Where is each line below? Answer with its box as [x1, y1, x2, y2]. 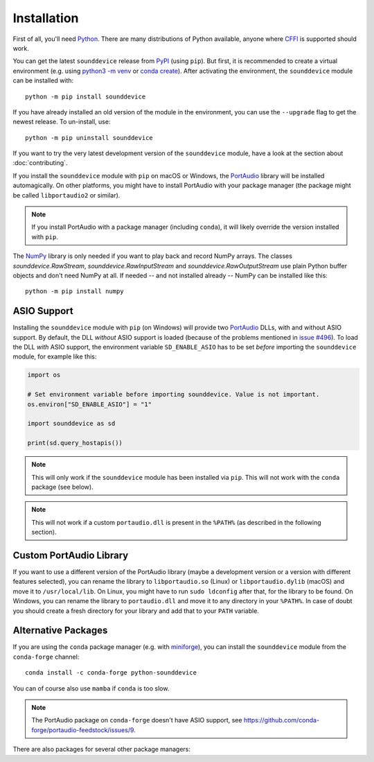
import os [27, 371, 61, 379]
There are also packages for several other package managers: [12, 745, 190, 754]
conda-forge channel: [12, 652, 80, 661]
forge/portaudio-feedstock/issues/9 [31, 725, 134, 734]
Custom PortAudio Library [12, 549, 129, 561]
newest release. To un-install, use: [12, 118, 111, 126]
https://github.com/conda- [243, 716, 320, 725]
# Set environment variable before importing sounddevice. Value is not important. [27, 390, 320, 399]
